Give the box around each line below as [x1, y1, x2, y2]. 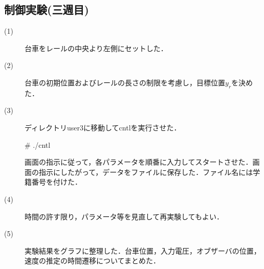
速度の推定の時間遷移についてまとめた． [25, 255, 160, 266]
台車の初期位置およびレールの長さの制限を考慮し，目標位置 [25, 77, 225, 87]
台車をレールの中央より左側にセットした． [25, 42, 168, 53]
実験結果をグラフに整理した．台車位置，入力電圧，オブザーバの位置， [25, 245, 261, 256]
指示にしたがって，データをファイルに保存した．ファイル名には [38, 166, 253, 177]
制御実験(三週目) [4, 2, 89, 17]
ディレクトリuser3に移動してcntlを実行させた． [25, 122, 181, 132]
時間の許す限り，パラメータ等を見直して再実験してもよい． [25, 211, 224, 221]
